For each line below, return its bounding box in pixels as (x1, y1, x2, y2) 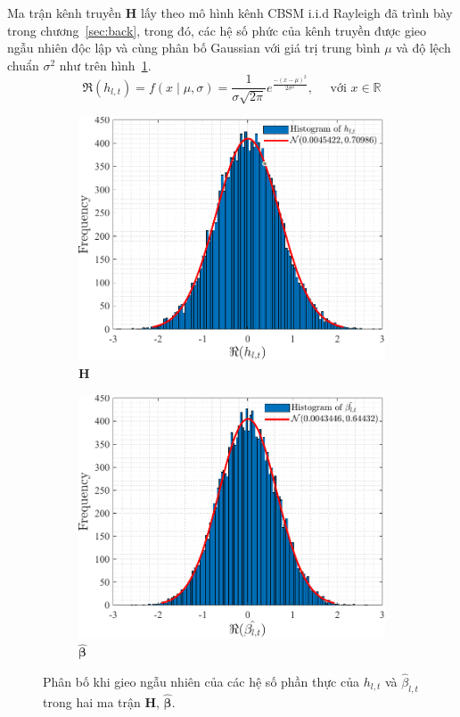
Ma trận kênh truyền (7, 4, 122, 21)
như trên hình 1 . (59, 55, 152, 74)
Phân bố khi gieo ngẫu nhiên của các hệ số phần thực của (43, 672, 359, 690)
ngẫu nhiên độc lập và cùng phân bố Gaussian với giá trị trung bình (7, 38, 381, 57)
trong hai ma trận (43, 693, 141, 711)
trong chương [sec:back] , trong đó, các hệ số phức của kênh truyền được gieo (7, 21, 427, 39)
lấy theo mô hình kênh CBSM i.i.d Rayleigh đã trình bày (140, 4, 453, 21)
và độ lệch (396, 38, 451, 57)
